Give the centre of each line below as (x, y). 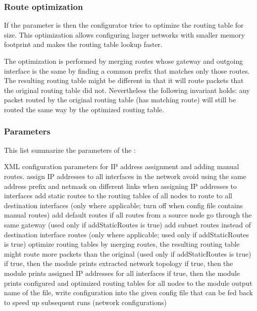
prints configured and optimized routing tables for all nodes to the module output (128, 283)
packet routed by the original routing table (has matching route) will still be (120, 100)
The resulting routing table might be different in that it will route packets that (124, 80)
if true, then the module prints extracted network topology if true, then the (119, 263)
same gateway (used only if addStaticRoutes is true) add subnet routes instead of (128, 224)
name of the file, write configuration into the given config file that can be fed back (128, 292)
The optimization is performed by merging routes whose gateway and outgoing (124, 61)
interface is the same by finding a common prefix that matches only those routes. (127, 70)
